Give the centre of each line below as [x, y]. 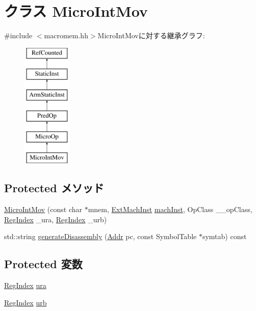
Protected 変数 [43, 264]
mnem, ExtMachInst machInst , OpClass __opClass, [170, 209]
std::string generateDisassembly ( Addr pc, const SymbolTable [100, 236]
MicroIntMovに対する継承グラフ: [151, 35]
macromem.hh [66, 35]
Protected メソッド [54, 188]
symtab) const [224, 236]
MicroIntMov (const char [43, 209]
